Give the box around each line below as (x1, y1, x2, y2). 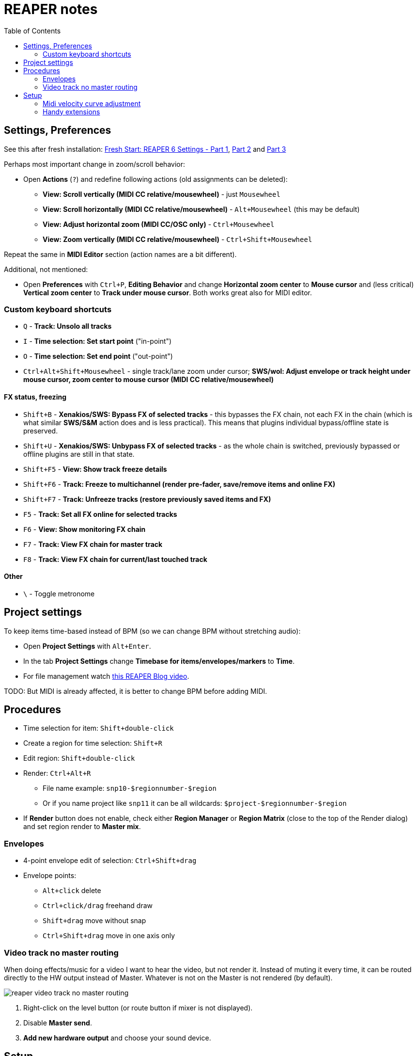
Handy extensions (43, 107, 100, 116)
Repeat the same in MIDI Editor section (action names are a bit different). (4, 250, 237, 258)
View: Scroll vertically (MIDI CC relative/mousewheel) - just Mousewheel (43, 190, 280, 198)
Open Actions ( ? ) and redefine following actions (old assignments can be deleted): (23, 175, 288, 183)
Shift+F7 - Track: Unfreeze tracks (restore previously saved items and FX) (23, 495, 271, 503)
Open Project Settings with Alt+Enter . (23, 641, 151, 650)
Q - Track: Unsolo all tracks (23, 322, 112, 331)
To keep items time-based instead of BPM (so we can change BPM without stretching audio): (4, 626, 301, 635)
